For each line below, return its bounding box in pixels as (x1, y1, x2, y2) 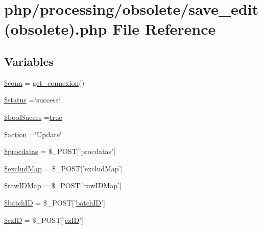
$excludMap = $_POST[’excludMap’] (4, 163, 123, 173)
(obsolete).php (4, 18, 107, 39)
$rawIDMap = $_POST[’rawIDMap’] (4, 180, 122, 191)
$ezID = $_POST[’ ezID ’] (4, 214, 83, 225)
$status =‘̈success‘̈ (4, 94, 61, 105)
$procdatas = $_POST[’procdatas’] (4, 146, 115, 157)
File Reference (112, 18, 216, 39)
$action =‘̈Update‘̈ (4, 129, 62, 139)
